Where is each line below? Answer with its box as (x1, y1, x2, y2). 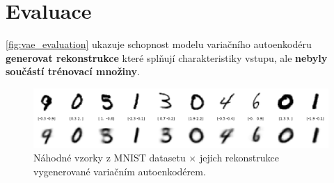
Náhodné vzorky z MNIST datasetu (33, 150, 186, 165)
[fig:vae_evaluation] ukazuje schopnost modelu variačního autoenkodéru (6, 37, 312, 51)
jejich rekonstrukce (199, 150, 280, 165)
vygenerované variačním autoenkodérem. (33, 164, 206, 178)
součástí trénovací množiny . (6, 64, 140, 79)
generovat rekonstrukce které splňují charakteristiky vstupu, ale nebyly (6, 50, 328, 65)
